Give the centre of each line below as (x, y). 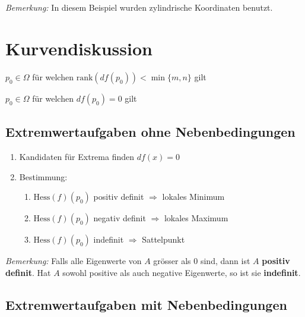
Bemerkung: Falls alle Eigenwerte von (74, 261)
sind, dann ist (225, 261)
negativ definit (120, 218)
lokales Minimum (193, 197)
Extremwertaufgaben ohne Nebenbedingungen (150, 132)
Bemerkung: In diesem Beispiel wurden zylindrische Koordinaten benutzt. (139, 7)
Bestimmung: (43, 176)
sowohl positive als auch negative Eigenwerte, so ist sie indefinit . (182, 272)
